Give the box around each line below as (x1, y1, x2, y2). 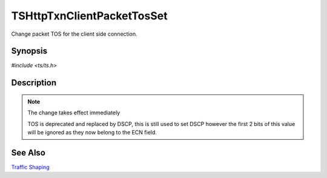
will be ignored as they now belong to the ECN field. (27, 129, 157, 136)
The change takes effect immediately (27, 109, 121, 116)
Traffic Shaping (11, 163, 50, 171)
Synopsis (11, 46, 48, 56)
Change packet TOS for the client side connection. (11, 30, 137, 38)
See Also (11, 147, 45, 157)
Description (11, 77, 57, 88)
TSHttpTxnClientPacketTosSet (11, 9, 168, 22)
